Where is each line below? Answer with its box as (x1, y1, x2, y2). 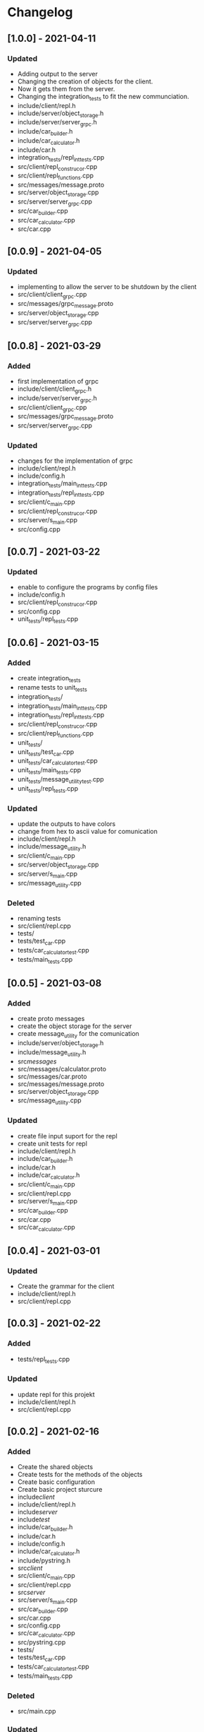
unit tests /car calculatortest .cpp (17, 757, 98, 767)
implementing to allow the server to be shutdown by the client (17, 283, 197, 291)
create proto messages (17, 1015, 85, 1023)
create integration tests (17, 674, 81, 684)
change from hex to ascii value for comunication (17, 827, 158, 835)
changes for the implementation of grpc (17, 456, 134, 465)
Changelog (7, 4, 73, 20)
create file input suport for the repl (17, 1131, 117, 1140)
